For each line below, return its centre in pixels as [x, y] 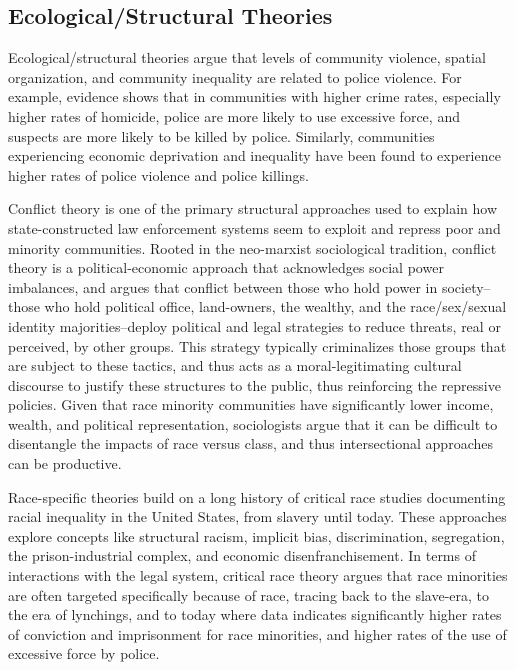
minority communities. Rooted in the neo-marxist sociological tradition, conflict [252, 247]
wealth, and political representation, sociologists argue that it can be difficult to [253, 423]
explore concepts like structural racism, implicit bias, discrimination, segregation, [256, 535]
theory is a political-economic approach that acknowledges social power [226, 267]
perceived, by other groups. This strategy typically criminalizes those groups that [257, 345]
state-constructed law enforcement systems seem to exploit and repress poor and [254, 227]
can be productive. [65, 463]
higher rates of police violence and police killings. [158, 174]
